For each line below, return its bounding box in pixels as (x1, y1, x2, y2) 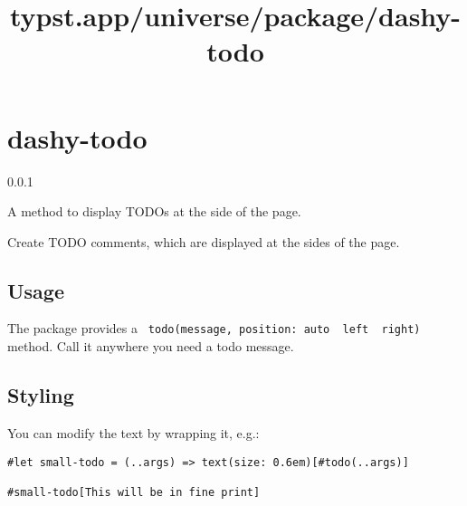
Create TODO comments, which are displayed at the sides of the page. (7, 232, 400, 251)
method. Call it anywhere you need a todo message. (7, 337, 294, 356)
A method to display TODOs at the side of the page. (7, 202, 301, 221)
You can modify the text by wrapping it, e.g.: (7, 423, 260, 442)
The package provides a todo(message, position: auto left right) (7, 319, 421, 338)
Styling (7, 381, 74, 409)
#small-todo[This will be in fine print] (7, 485, 261, 499)
